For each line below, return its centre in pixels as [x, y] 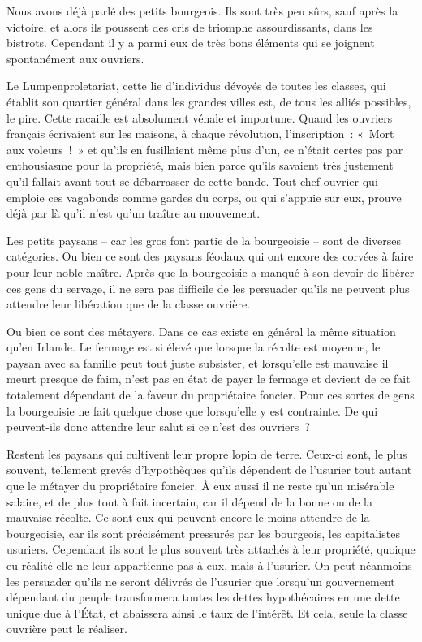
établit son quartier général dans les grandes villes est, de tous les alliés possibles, [209, 101]
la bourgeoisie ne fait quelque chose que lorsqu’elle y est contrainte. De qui [192, 410]
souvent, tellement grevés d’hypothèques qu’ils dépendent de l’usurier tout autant [209, 470]
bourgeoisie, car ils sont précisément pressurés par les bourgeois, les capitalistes [203, 533]
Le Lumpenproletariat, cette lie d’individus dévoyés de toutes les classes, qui [196, 86]
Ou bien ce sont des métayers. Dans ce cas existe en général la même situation [201, 331]
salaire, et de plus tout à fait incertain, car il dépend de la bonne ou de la [190, 501]
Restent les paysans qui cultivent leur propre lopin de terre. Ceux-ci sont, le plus [207, 453]
